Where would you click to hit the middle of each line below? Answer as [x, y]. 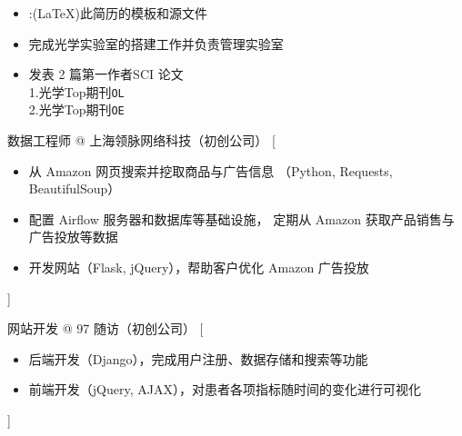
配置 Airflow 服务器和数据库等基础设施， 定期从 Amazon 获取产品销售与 [241, 218]
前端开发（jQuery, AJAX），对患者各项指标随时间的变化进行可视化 [225, 389]
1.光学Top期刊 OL [76, 91]
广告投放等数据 [73, 237]
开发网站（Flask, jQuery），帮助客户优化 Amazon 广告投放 [199, 268]
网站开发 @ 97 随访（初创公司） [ [105, 328]
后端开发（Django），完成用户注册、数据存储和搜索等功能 [198, 358]
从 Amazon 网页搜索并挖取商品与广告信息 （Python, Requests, [211, 170]
